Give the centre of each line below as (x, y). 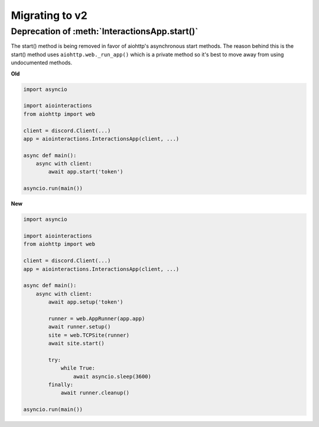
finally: (61, 385)
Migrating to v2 (49, 15)
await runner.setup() (79, 327)
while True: (78, 368)
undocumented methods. (42, 63)
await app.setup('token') (86, 302)
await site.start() (76, 343)
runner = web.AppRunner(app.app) (97, 318)
